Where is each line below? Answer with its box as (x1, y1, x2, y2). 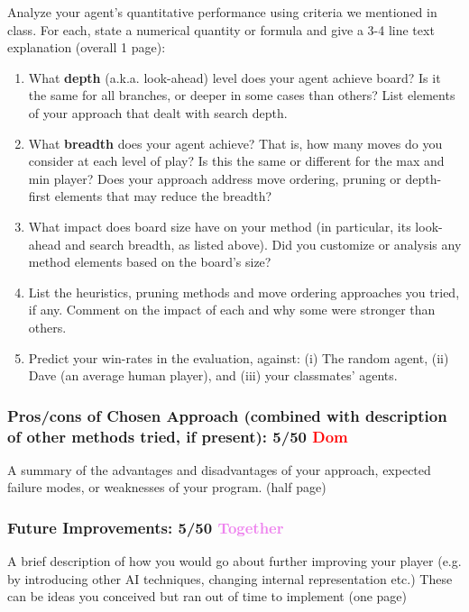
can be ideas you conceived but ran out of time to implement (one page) (7, 587, 408, 606)
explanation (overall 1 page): (7, 38, 166, 57)
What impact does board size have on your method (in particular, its (28, 216, 411, 235)
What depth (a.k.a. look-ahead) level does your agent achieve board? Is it (28, 68, 441, 87)
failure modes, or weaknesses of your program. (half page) (7, 478, 326, 497)
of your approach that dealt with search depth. (28, 103, 288, 122)
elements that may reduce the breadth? (54, 187, 272, 206)
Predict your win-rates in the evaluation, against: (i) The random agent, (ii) (28, 348, 449, 367)
